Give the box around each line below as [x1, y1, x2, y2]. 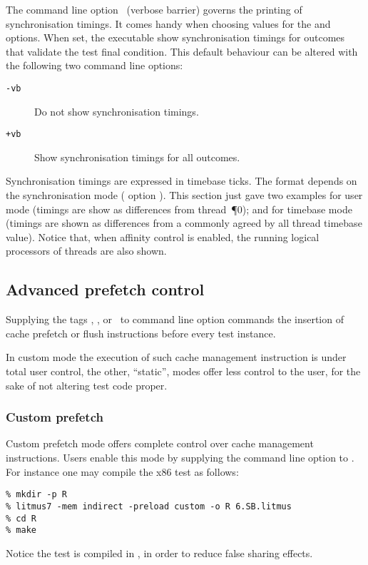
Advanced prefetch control [6, 278, 205, 300]
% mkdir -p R [6, 489, 67, 500]
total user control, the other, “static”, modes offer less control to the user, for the [6, 364, 361, 379]
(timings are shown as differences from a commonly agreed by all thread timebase [6, 215, 362, 230]
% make [6, 525, 36, 536]
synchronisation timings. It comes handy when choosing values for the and [6, 16, 331, 31]
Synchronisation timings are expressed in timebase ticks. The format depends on [6, 173, 357, 188]
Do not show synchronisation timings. [34, 103, 199, 118]
